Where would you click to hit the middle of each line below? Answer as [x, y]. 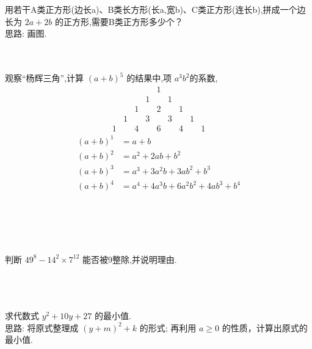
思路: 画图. [26, 33]
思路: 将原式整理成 [42, 327]
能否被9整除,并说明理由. [129, 259]
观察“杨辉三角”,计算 [45, 78]
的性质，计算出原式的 [265, 327]
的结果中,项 [149, 78]
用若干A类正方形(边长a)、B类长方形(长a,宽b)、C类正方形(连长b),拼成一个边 [155, 9]
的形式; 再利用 [168, 327]
